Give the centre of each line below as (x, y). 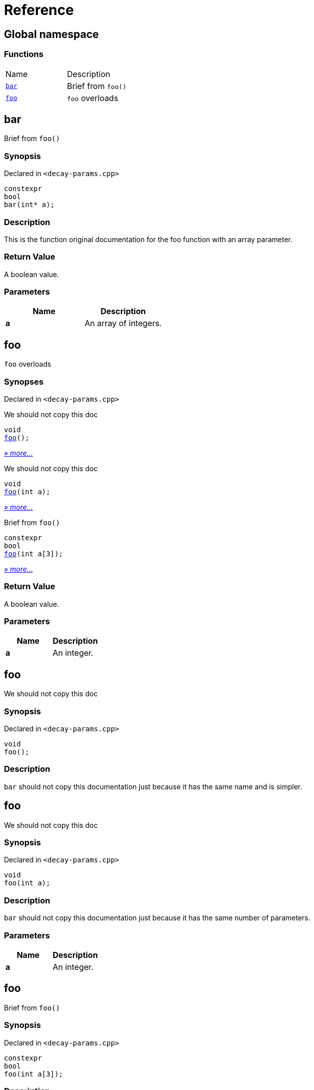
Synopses (24, 381)
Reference (39, 10)
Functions (24, 54)
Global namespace (51, 34)
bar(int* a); (29, 205)
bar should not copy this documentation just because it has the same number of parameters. (157, 918)
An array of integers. (123, 323)
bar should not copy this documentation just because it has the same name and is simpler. (153, 786)
